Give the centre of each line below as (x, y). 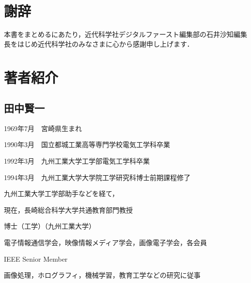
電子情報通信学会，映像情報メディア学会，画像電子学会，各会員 (106, 242)
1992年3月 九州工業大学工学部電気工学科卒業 (77, 161)
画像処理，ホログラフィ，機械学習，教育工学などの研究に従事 (102, 275)
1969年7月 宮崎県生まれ (43, 128)
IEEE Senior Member (36, 258)
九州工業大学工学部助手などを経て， (62, 193)
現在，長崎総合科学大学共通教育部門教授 (68, 209)
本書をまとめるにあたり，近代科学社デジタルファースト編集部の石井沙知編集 (126, 34)
